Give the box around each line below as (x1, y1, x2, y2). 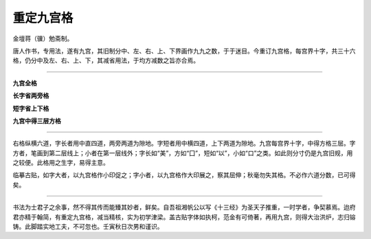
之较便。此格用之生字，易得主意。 (12, 159, 109, 167)
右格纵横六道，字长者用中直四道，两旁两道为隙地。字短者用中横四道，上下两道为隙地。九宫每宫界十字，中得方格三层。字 (12, 139, 356, 148)
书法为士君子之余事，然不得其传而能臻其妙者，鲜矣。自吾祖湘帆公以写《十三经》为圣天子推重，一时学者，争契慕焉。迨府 (12, 203, 356, 212)
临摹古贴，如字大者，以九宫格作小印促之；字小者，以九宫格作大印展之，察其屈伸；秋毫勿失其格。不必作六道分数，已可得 (12, 171, 356, 179)
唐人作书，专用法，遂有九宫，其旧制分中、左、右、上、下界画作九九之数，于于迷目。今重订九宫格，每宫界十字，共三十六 (12, 47, 356, 55)
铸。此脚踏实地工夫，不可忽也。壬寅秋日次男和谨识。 (12, 223, 164, 231)
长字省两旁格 (12, 91, 49, 100)
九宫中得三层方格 (12, 117, 61, 125)
